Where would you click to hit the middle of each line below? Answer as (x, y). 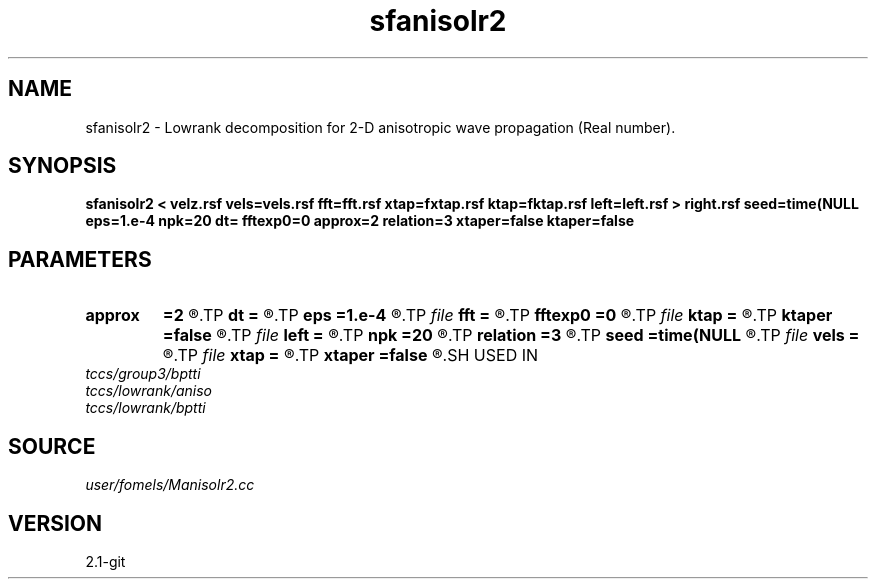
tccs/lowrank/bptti (145, 408)
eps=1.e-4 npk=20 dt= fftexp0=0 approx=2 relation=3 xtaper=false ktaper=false (360, 221)
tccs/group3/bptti (143, 374)
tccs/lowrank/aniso (148, 391)
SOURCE (52, 446)
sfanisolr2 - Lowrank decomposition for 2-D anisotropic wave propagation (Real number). (380, 127)
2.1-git (105, 561)
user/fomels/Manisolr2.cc (170, 485)
